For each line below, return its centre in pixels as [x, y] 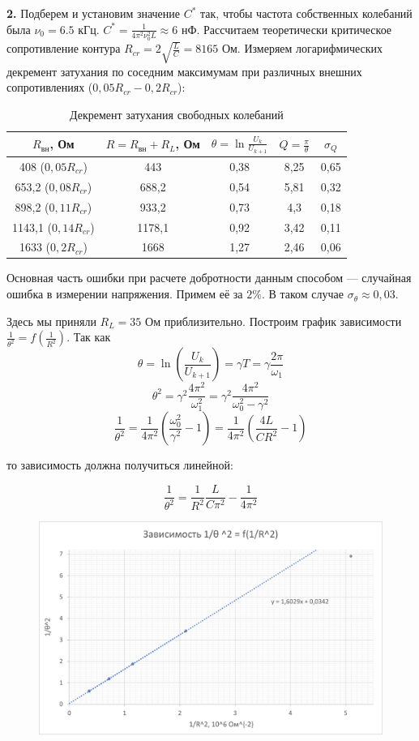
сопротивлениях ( [50, 87]
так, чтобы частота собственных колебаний [306, 13]
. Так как [89, 337]
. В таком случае [302, 294]
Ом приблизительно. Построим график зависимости [274, 321]
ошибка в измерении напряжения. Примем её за [125, 294]
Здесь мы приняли [51, 321]
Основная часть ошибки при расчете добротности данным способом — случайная [209, 278]
